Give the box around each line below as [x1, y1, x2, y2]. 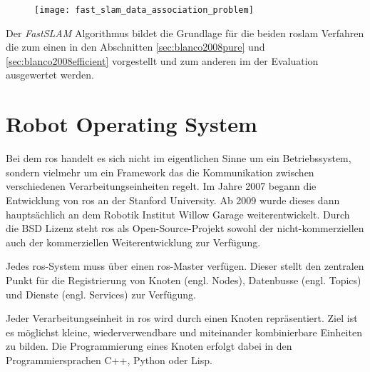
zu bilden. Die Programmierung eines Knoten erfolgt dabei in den [6, 338, 292, 353]
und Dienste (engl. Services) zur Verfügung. [6, 286, 196, 301]
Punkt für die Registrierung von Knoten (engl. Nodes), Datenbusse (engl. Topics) [6, 272, 361, 287]
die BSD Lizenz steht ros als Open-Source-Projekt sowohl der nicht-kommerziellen [6, 221, 364, 236]
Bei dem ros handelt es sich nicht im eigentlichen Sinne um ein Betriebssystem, [6, 151, 351, 166]
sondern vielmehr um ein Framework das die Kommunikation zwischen [6, 164, 314, 179]
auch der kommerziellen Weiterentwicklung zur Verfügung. [6, 234, 261, 249]
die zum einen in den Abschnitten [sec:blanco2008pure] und [6, 39, 265, 54]
